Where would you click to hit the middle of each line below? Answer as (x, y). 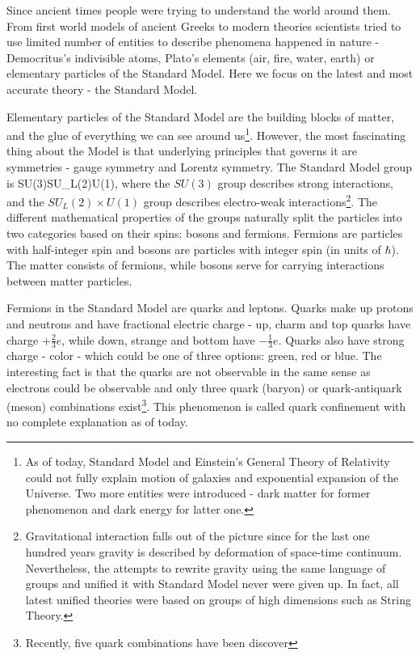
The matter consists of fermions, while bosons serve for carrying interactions (195, 265)
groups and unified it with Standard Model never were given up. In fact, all (212, 584)
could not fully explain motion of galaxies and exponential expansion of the (212, 477)
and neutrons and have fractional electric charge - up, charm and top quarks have (209, 324)
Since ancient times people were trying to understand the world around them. (199, 10)
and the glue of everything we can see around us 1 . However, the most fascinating (206, 134)
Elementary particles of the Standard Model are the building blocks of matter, (201, 116)
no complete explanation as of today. (97, 422)
